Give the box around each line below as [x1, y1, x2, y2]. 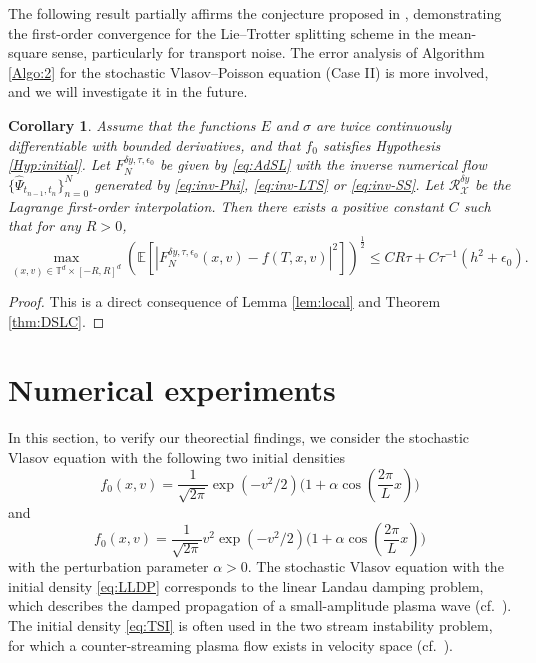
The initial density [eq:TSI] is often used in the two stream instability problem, [8, 614, 493, 635]
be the [475, 173, 511, 194]
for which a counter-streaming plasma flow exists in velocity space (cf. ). [8, 634, 453, 655]
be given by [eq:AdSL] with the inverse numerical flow [159, 154, 487, 175]
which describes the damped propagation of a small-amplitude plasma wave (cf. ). [8, 595, 512, 616]
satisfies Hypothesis [322, 134, 441, 155]
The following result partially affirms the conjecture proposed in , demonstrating [8, 3, 502, 23]
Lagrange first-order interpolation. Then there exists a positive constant [8, 195, 444, 216]
